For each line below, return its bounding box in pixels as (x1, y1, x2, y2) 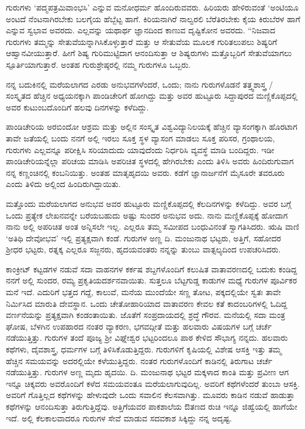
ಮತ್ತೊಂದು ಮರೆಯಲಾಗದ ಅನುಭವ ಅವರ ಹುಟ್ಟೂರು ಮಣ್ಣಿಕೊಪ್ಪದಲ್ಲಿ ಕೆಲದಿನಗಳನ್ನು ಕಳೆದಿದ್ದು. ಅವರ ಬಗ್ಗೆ (6, 197, 292, 209)
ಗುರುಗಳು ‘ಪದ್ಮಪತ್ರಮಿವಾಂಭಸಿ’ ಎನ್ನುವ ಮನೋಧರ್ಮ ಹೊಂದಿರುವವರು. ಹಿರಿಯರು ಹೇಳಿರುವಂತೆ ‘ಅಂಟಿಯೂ (6, 1, 299, 13)
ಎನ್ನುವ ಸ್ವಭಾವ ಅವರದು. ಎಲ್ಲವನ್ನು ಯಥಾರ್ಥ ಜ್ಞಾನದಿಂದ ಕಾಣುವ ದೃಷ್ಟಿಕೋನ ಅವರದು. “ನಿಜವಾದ (6, 24, 276, 36)
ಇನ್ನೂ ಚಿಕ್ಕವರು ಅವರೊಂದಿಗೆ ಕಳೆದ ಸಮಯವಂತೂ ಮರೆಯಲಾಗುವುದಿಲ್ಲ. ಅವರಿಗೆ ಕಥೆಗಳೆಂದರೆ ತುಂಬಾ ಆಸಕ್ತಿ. (6, 377, 300, 389)
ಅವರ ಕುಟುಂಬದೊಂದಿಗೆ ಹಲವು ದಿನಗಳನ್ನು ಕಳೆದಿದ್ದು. (6, 101, 149, 113)
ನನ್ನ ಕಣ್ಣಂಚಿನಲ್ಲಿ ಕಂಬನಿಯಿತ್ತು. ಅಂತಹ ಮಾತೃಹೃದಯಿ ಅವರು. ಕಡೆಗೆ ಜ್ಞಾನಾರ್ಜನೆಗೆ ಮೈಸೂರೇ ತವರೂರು (6, 166, 285, 178)
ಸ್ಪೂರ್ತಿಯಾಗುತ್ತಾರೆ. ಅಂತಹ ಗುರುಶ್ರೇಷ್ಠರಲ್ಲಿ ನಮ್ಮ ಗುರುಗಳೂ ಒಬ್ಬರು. (6, 58, 191, 70)
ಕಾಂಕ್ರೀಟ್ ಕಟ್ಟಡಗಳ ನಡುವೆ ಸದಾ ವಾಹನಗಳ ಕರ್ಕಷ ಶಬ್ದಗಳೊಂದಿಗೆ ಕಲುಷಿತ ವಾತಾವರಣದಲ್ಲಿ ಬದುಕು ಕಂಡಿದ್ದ (6, 262, 297, 275)
